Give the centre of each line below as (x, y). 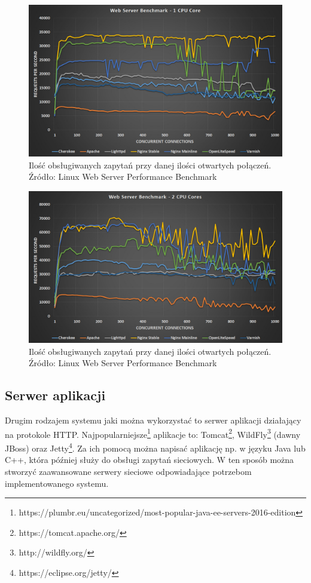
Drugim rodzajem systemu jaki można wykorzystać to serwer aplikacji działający (153, 420)
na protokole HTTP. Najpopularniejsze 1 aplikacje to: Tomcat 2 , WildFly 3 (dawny (153, 433)
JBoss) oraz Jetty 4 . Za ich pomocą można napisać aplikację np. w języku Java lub (155, 447)
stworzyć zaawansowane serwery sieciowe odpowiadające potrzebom (128, 471)
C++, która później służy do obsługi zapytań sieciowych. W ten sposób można (150, 460)
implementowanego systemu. (57, 483)
